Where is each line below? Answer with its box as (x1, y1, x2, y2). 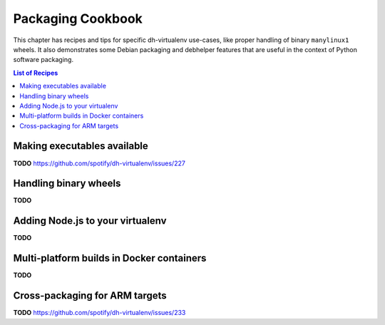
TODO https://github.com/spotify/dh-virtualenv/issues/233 (13, 309, 186, 317)
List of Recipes (13, 68, 58, 77)
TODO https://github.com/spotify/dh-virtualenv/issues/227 (13, 159, 185, 167)
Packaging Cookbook (13, 11, 143, 26)
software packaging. (13, 56, 74, 64)
